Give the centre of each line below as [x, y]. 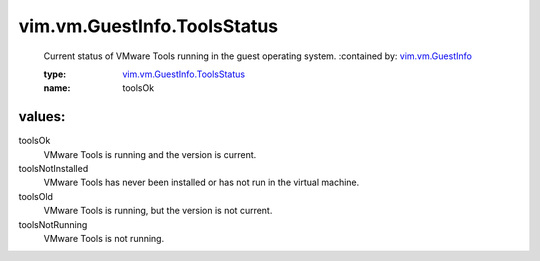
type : [55, 74]
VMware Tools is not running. [104, 238]
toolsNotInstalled [53, 169]
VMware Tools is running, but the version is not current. [158, 211]
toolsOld [36, 196]
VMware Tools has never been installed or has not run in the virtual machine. [201, 182]
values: [42, 116]
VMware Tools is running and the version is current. [150, 154]
